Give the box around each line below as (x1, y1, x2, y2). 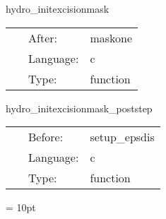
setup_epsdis (90, 129, 155, 146)
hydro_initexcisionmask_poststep (6, 100, 153, 115)
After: (28, 29, 57, 46)
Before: (28, 129, 64, 146)
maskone (90, 29, 133, 46)
